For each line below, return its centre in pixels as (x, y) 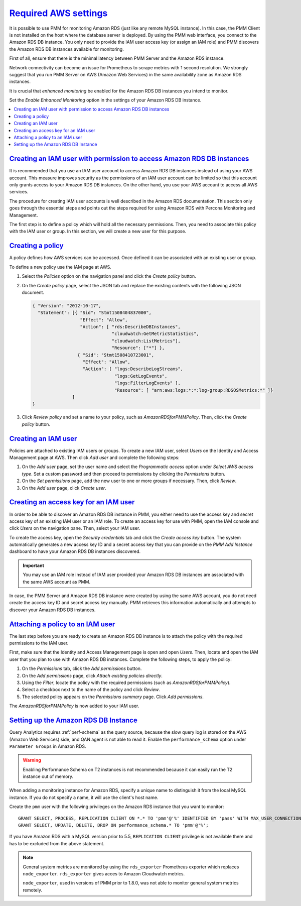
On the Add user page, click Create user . (64, 488)
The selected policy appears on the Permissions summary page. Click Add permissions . (113, 697)
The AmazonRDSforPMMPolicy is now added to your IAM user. (74, 706)
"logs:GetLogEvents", (141, 376)
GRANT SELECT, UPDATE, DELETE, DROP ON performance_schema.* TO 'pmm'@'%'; (113, 825)
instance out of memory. (48, 776)
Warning (32, 760)
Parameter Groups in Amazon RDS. (48, 746)
